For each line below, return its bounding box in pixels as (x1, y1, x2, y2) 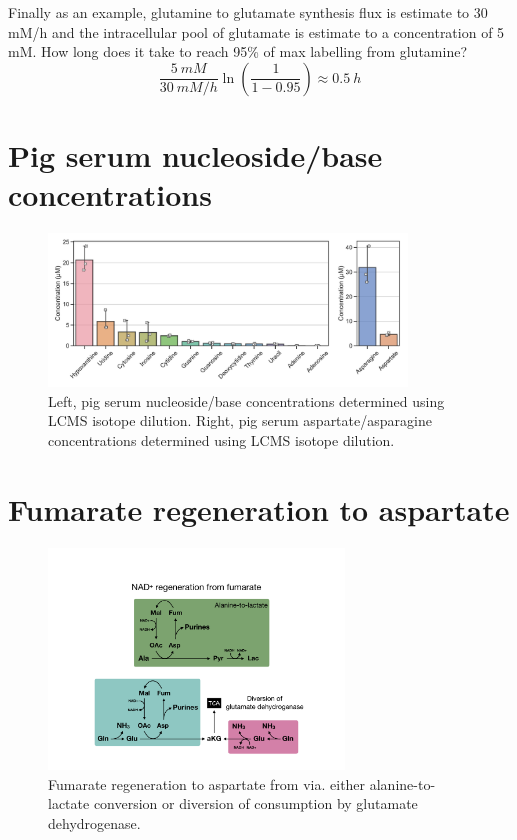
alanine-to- (369, 773, 436, 794)
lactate (48, 793, 90, 814)
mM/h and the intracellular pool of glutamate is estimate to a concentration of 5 (8, 21, 505, 42)
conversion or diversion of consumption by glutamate (93, 793, 418, 814)
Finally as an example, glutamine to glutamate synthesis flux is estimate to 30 (8, 2, 488, 22)
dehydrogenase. (48, 812, 141, 833)
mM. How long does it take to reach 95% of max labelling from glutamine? (8, 41, 468, 62)
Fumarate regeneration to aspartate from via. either (48, 773, 366, 794)
